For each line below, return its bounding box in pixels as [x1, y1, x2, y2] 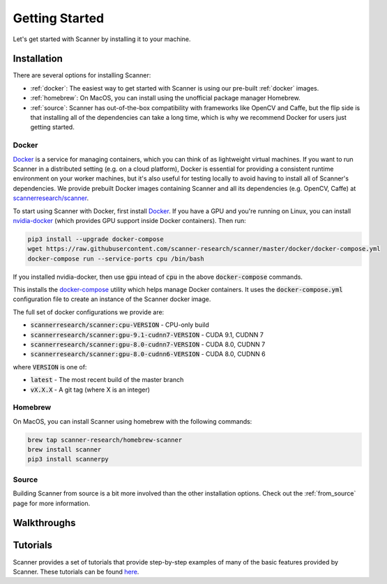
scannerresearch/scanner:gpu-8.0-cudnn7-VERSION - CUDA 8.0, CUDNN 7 [30, 340, 266, 348]
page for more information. [13, 499, 91, 507]
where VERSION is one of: [13, 362, 87, 371]
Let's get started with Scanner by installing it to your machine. [13, 35, 191, 43]
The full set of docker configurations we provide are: [13, 307, 165, 316]
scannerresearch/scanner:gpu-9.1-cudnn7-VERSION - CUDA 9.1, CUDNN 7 [30, 330, 264, 339]
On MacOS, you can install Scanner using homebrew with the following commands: [13, 417, 252, 425]
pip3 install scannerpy [27, 455, 109, 463]
